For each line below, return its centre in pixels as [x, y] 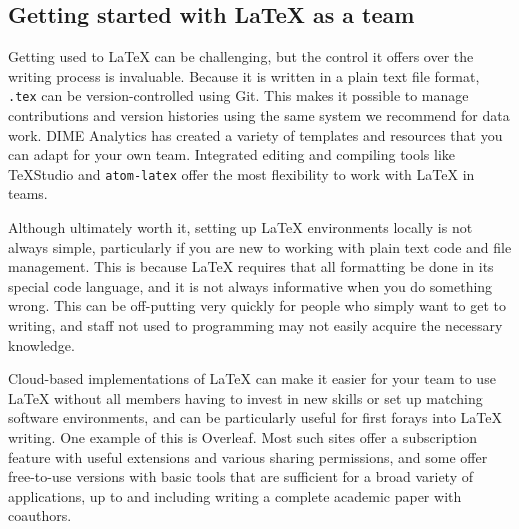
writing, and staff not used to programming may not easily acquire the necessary [255, 325]
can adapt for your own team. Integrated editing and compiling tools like [232, 154]
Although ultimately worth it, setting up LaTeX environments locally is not [240, 227]
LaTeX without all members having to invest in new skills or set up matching [245, 397]
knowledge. [41, 344]
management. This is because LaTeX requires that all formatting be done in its [251, 266]
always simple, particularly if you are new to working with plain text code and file [260, 246]
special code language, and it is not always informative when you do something [250, 285]
